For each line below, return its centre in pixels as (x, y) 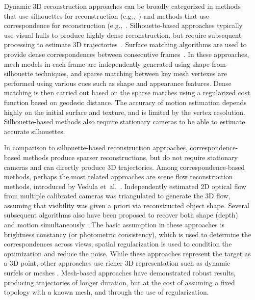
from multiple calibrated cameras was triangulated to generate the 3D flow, (117, 196)
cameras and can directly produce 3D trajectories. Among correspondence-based (125, 167)
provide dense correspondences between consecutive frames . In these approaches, (127, 54)
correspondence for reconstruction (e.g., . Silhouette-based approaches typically (123, 25)
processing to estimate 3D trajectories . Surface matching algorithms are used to (125, 44)
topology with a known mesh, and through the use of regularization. (106, 292)
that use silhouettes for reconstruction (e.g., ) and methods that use (107, 15)
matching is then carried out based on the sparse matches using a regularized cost (127, 93)
